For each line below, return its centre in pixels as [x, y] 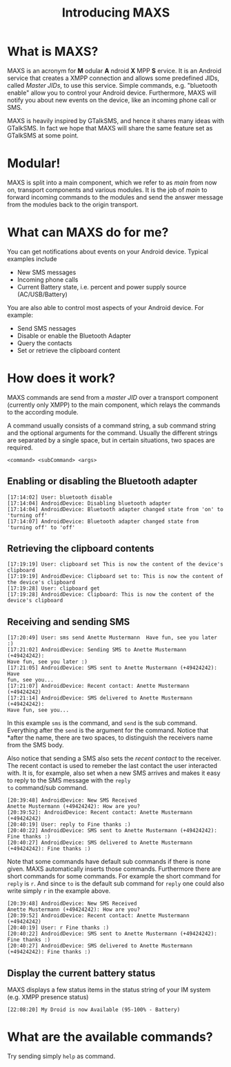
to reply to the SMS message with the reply [69, 780]
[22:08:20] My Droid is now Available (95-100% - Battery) [94, 1010]
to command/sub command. [48, 788]
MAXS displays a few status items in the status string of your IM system [109, 990]
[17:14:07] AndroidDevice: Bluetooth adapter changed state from [103, 521]
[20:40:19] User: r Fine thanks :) [58, 928]
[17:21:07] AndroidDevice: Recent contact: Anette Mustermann [98, 686]
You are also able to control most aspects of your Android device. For [106, 307]
